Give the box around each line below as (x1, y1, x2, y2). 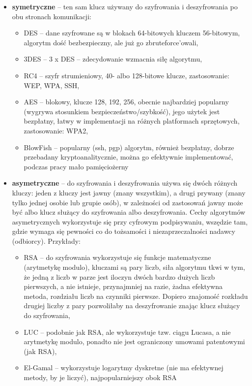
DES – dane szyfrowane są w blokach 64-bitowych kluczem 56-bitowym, (24, 28, 240, 38)
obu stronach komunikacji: (12, 11, 91, 21)
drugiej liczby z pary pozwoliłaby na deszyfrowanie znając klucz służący (24, 300, 240, 311)
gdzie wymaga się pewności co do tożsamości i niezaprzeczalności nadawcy (12, 226, 235, 236)
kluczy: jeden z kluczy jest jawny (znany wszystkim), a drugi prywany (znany (12, 187, 246, 197)
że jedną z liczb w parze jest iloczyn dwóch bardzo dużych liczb (24, 271, 215, 282)
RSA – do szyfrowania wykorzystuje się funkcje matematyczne (24, 252, 211, 262)
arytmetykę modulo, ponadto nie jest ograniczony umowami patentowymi (24, 336, 245, 347)
